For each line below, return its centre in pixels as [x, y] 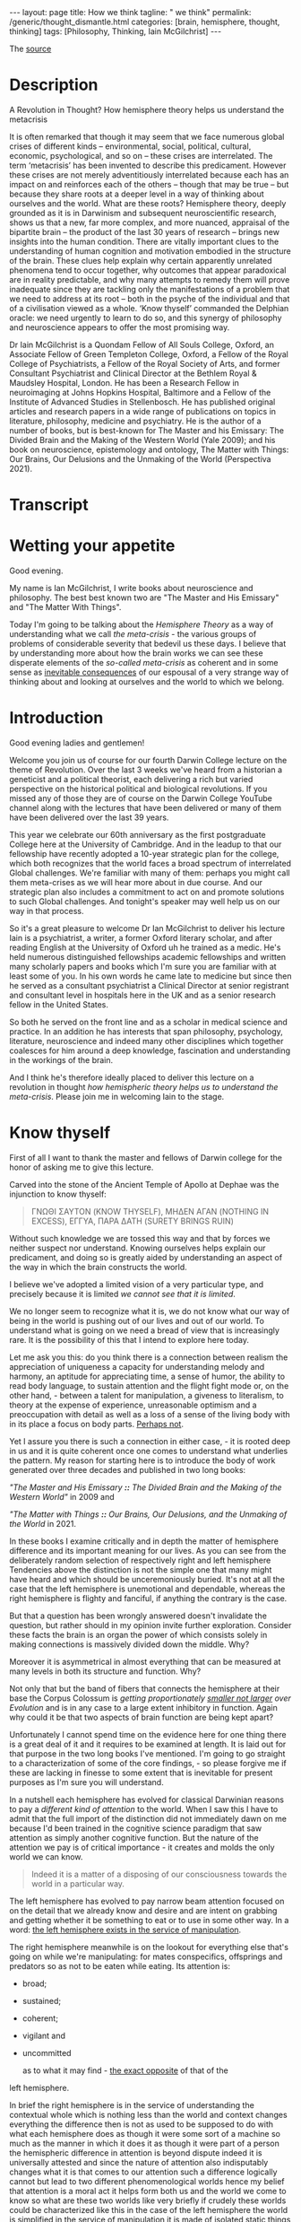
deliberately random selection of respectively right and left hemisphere [140, 1560]
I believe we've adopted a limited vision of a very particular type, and [137, 1284]
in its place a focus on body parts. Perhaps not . [96, 1424]
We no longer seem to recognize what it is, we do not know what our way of [150, 1311]
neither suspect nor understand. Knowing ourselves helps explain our [138, 1248]
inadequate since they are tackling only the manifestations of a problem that [150, 289]
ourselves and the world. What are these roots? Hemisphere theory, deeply [148, 203]
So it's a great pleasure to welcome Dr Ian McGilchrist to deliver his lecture [147, 928]
